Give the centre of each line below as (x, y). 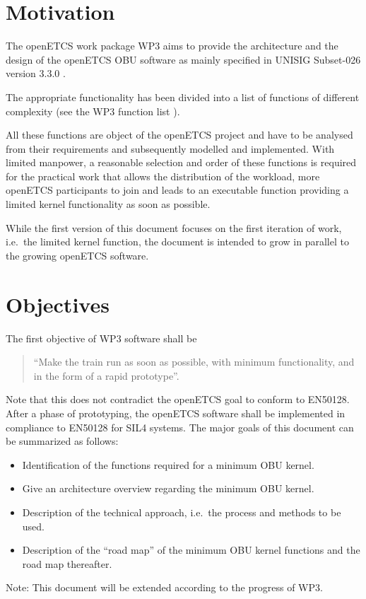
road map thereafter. (67, 563)
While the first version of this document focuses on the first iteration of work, (174, 227)
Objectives (58, 304)
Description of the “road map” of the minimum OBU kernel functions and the (191, 550)
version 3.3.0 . (36, 73)
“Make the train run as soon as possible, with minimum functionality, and (194, 362)
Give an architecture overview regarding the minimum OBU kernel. (168, 488)
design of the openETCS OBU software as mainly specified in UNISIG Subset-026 (183, 59)
